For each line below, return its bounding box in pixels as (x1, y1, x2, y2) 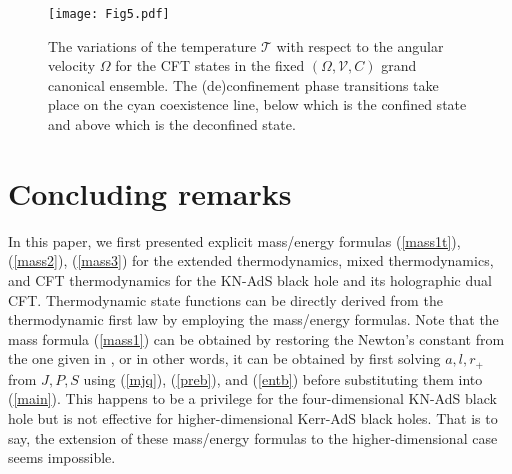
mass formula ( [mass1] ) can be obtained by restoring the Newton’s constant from (8, 328, 505, 349)
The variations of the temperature (48, 35, 257, 56)
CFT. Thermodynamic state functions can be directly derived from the (8, 289, 443, 310)
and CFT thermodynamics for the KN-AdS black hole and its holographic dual (8, 269, 492, 290)
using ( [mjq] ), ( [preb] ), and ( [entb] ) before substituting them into (83, 368, 483, 389)
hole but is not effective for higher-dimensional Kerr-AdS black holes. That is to (8, 407, 498, 428)
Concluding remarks (8, 172, 292, 213)
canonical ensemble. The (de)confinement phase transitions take (48, 74, 439, 95)
